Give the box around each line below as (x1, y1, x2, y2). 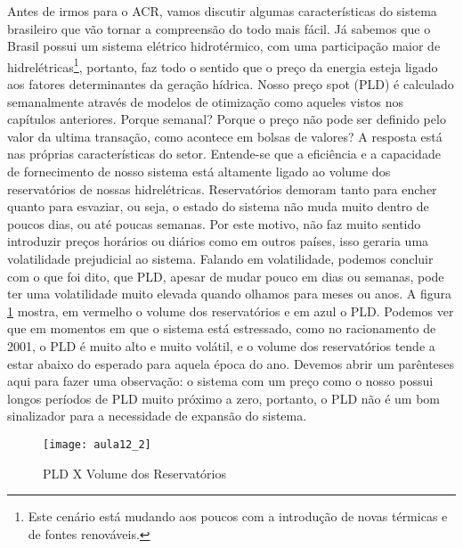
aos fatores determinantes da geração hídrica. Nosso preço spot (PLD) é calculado (7, 75, 454, 94)
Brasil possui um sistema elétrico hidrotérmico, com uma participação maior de (7, 37, 441, 55)
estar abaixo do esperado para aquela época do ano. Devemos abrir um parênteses (7, 354, 455, 372)
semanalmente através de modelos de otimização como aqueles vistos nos (7, 92, 403, 110)
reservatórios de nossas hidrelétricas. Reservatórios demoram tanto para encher (7, 179, 437, 198)
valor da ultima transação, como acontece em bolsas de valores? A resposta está (7, 127, 443, 145)
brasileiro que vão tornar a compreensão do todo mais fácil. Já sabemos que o (7, 19, 431, 37)
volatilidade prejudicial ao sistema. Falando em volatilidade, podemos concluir (7, 249, 434, 267)
